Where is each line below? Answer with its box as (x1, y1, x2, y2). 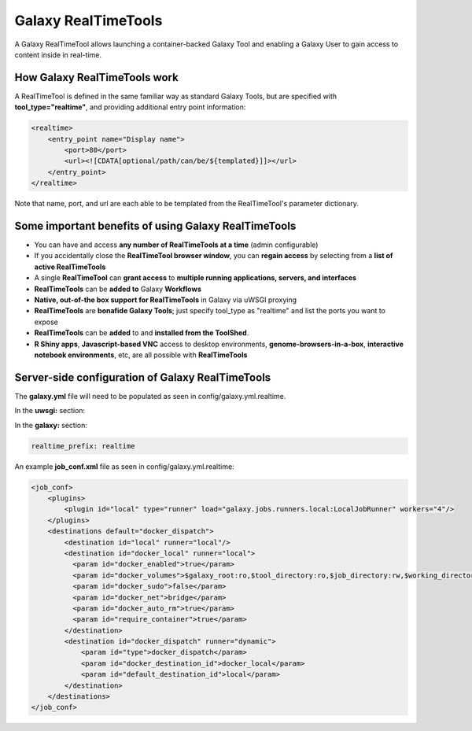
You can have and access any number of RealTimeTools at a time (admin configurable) (34, 240, 319, 249)
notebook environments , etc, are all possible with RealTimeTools (34, 350, 248, 360)
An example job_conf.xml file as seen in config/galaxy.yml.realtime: (14, 461, 235, 471)
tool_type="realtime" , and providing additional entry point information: (14, 102, 246, 112)
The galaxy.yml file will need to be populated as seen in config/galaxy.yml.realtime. (14, 391, 286, 401)
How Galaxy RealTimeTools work (14, 71, 179, 84)
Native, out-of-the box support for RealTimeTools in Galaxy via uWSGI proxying (34, 295, 297, 305)
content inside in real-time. (14, 50, 102, 59)
